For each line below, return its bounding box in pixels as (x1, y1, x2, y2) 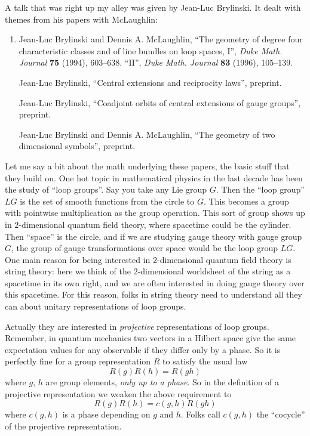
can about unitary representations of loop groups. (5, 300, 186, 313)
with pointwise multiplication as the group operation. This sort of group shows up (5, 206, 305, 219)
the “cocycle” (256, 408, 305, 420)
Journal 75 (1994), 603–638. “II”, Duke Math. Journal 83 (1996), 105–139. (19, 56, 293, 69)
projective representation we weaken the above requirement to (5, 387, 232, 400)
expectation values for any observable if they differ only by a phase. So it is (5, 343, 281, 355)
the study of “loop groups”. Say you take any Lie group (5, 183, 207, 196)
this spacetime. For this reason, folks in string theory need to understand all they (5, 288, 302, 301)
